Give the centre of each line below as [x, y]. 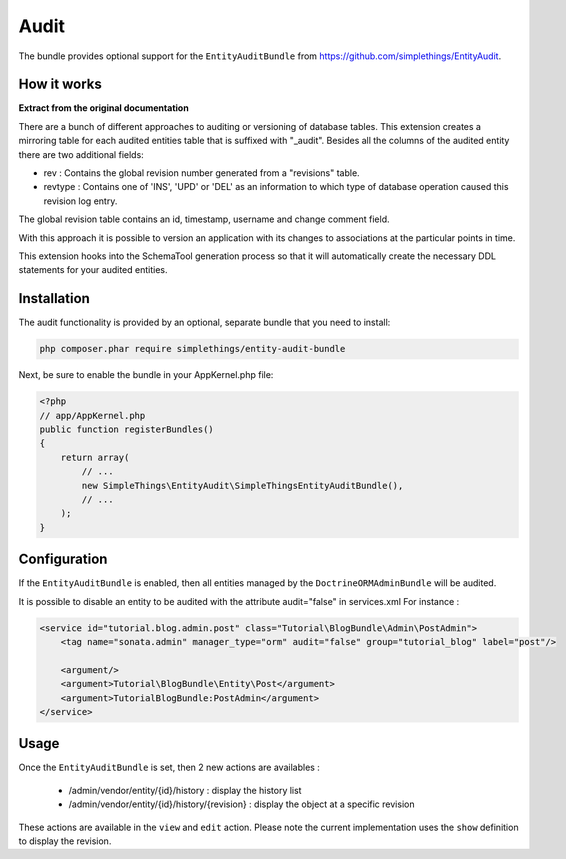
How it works [60, 84]
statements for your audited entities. [93, 270]
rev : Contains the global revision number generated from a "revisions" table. [201, 173]
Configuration [63, 559]
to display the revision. [65, 841]
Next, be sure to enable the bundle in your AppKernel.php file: [146, 375]
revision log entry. [80, 201]
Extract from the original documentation [103, 108]
